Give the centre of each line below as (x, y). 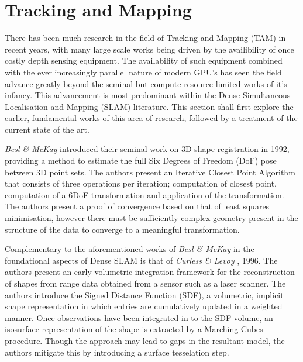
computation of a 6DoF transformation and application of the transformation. (144, 194)
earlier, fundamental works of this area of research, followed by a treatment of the (151, 118)
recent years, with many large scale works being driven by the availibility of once (149, 49)
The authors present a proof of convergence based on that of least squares (137, 206)
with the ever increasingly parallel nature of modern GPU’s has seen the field (143, 72)
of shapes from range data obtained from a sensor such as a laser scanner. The (145, 283)
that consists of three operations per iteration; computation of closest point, (141, 183)
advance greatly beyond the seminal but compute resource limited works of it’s (146, 83)
